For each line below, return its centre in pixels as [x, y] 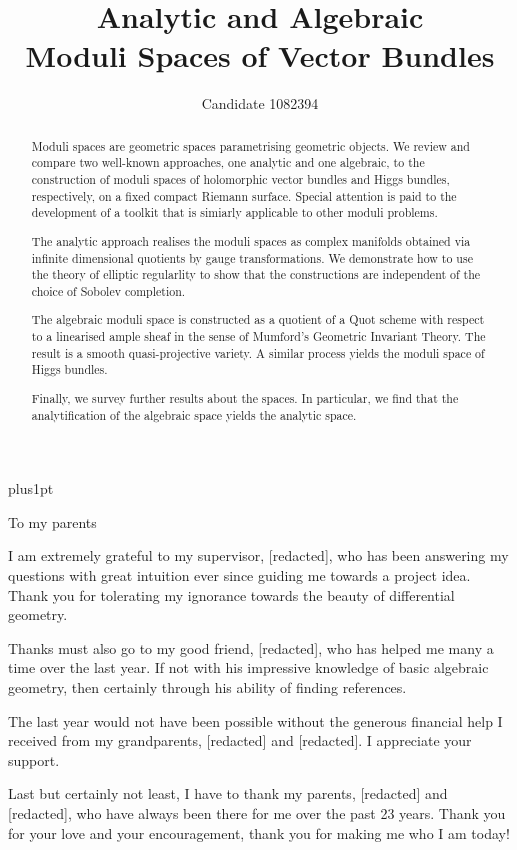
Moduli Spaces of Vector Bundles [260, 55]
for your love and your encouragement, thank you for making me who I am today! [259, 832]
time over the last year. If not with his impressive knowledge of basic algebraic [248, 667]
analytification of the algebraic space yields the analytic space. [194, 414]
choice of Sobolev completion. [108, 290]
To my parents [52, 521]
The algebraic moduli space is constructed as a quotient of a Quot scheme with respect [258, 319]
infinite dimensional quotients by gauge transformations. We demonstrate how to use [252, 257]
